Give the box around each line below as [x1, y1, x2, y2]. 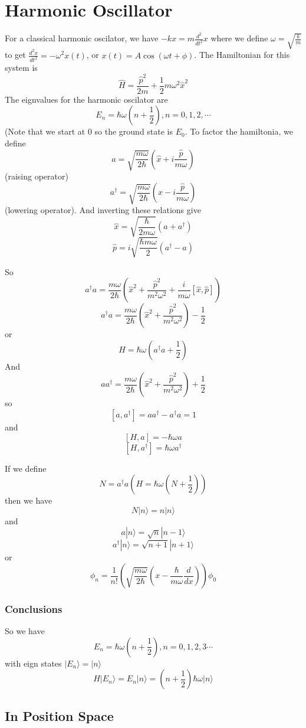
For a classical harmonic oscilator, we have [5, 32, 159, 44]
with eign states [5, 657, 62, 669]
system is [5, 61, 38, 74]
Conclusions [5, 601, 62, 616]
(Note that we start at [5, 125, 85, 138]
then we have [5, 494, 52, 507]
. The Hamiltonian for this [194, 48, 290, 61]
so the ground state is [94, 125, 173, 138]
